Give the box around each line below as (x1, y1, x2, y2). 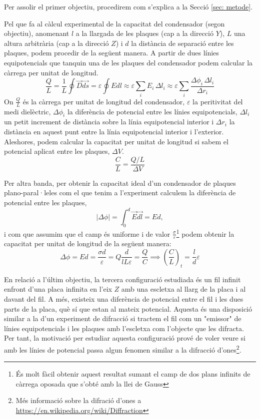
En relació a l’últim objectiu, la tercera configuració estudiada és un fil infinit (4, 274, 241, 284)
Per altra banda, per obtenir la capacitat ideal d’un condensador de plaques (4, 177, 236, 188)
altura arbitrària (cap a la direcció (4, 37, 109, 48)
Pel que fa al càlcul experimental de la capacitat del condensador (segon (4, 18, 225, 28)
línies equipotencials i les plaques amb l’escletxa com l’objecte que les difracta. (4, 323, 244, 333)
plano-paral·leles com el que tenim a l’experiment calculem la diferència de (4, 187, 236, 198)
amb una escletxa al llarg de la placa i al (121, 284, 246, 294)
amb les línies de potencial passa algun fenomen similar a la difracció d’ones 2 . (4, 343, 241, 355)
